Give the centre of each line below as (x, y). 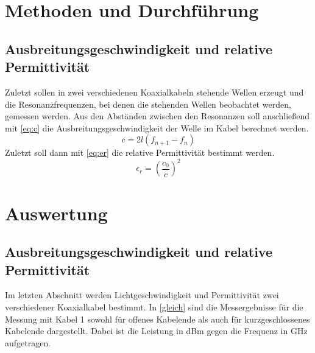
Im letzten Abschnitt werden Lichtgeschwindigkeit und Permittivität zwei (142, 295)
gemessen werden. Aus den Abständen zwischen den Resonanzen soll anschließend (157, 116)
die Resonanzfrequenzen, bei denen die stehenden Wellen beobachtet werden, (148, 104)
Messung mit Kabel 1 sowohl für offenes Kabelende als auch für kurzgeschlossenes (157, 319)
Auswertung (56, 213)
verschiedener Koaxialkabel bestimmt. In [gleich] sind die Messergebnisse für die (154, 307)
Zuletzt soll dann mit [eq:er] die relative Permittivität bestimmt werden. (140, 152)
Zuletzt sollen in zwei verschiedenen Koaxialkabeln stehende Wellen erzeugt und (154, 92)
